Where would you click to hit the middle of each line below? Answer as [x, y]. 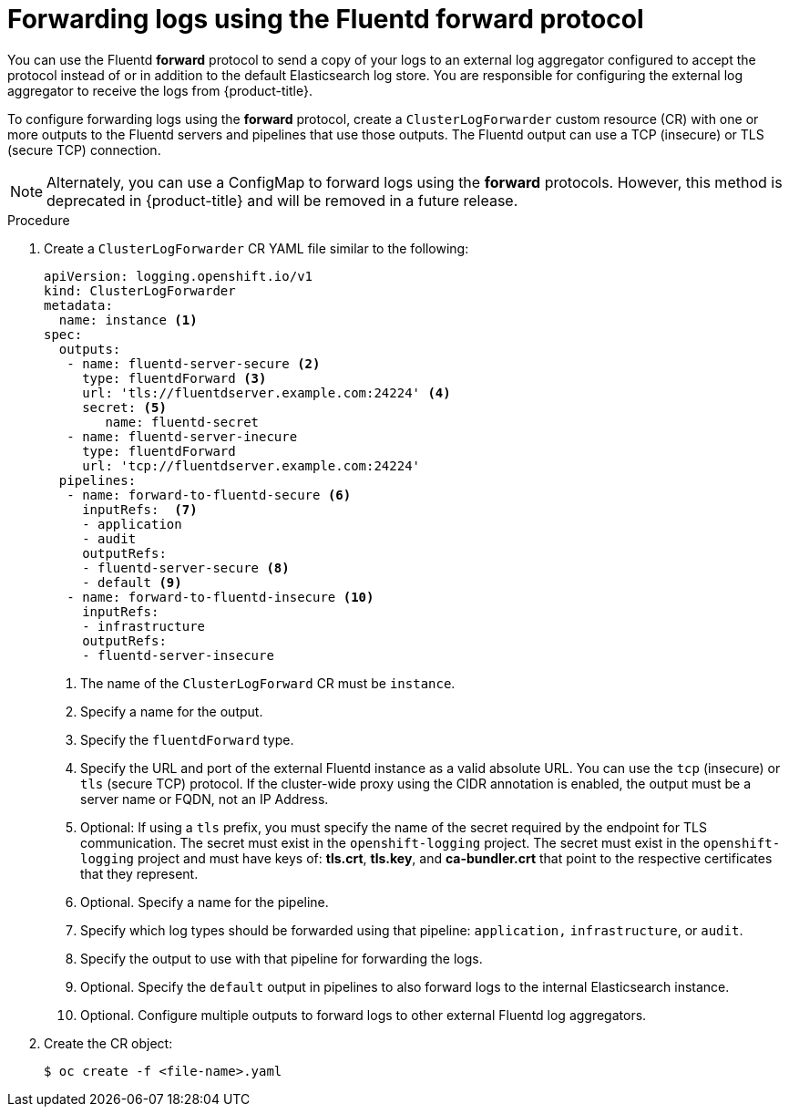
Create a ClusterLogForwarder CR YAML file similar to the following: [256, 248]
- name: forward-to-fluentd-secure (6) [209, 495]
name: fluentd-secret [182, 422]
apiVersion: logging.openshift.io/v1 [179, 276]
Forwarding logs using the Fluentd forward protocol [326, 19]
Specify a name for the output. [172, 711]
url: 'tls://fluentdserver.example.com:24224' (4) [266, 392]
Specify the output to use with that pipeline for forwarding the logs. [282, 958]
